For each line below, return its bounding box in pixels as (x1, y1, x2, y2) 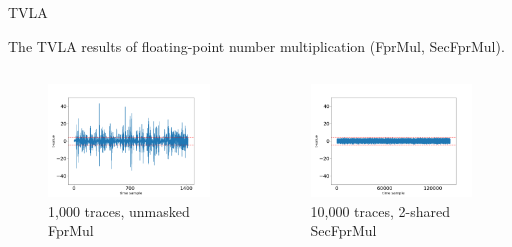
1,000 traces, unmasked (48, 200, 190, 221)
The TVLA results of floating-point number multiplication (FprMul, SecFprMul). (8, 35, 505, 56)
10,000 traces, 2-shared (310, 200, 450, 221)
